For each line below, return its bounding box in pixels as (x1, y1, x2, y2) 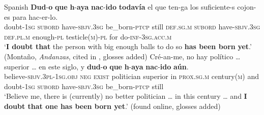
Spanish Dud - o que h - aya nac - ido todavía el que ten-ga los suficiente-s (4, 2, 235, 12)
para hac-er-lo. (12, 11, 58, 22)
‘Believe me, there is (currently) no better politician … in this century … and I (4, 91, 247, 101)
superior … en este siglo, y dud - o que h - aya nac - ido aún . (4, 61, 189, 71)
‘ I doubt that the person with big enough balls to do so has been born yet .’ (4, 41, 252, 52)
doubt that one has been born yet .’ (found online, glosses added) (4, 100, 221, 111)
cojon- (237, 2, 256, 12)
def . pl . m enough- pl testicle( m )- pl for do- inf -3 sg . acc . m (4, 31, 172, 42)
